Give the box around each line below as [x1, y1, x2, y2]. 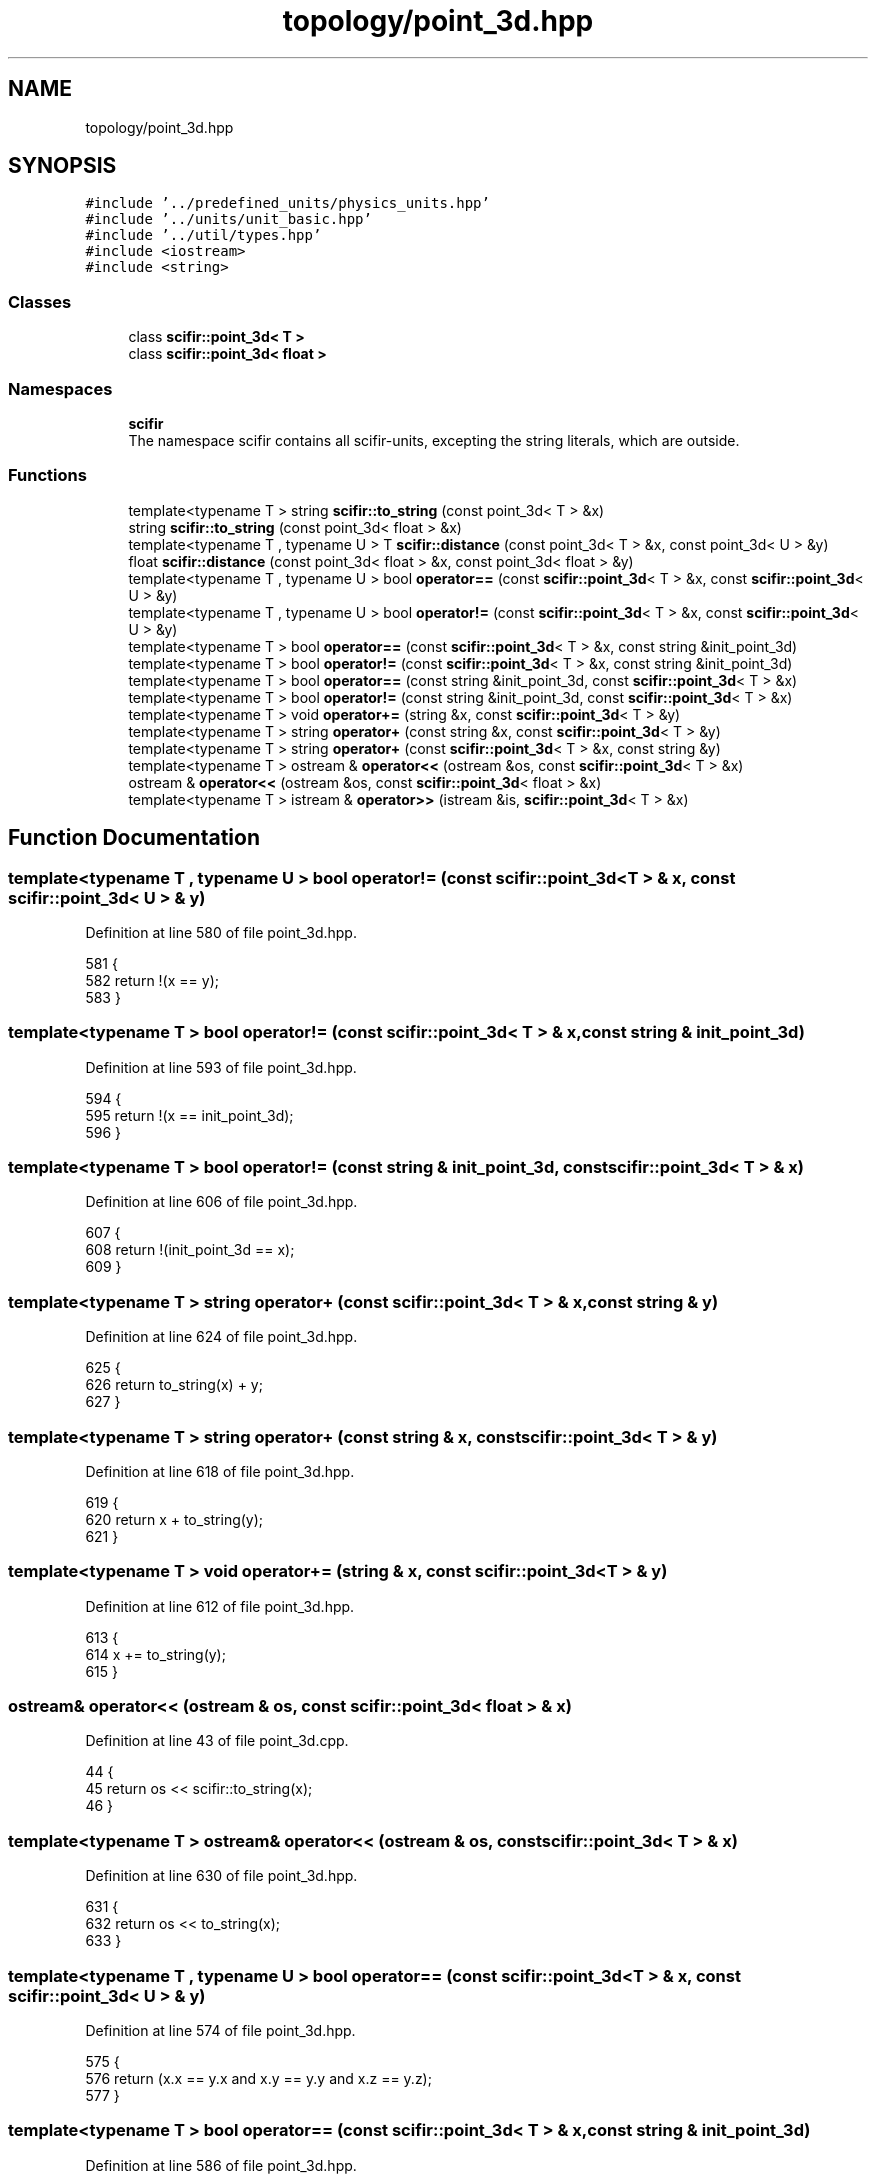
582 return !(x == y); [85, 971, 219, 989]
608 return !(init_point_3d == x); [85, 1241, 295, 1259]
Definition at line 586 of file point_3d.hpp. [85, 2156, 357, 2174]
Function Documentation [8, 825, 260, 851]
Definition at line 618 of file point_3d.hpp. [85, 1462, 355, 1480]
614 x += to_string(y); [85, 1645, 226, 1663]
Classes [8, 291, 72, 312]
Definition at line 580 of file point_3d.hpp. [85, 923, 357, 941]
